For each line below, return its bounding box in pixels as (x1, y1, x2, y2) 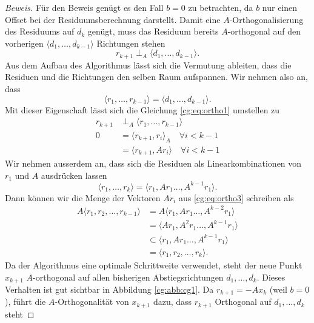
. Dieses (256, 270, 286, 283)
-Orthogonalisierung (229, 13, 304, 25)
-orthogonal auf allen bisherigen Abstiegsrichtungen (33, 270, 224, 283)
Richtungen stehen (96, 36, 165, 49)
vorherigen (5, 36, 44, 49)
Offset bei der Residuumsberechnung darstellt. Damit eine (5, 13, 221, 25)
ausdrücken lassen (41, 168, 107, 181)
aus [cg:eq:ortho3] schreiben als (178, 191, 294, 204)
